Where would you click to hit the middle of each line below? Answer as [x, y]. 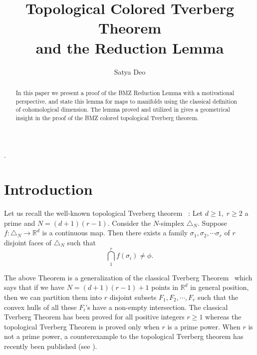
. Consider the [129, 223]
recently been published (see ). [51, 346]
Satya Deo [130, 71]
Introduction [48, 189]
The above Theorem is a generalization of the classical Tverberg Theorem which [128, 277]
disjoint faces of [28, 243]
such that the [218, 297]
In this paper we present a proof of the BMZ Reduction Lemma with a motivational [125, 92]
